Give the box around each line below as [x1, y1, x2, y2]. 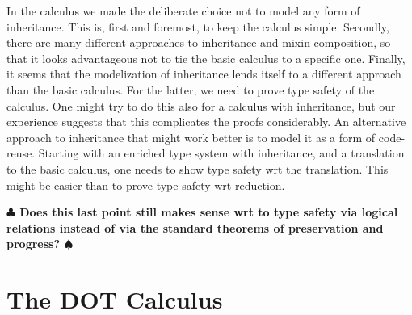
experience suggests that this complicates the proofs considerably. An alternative [6, 113, 406, 130]
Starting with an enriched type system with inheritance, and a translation [38, 145, 405, 162]
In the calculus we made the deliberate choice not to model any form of [6, 2, 360, 19]
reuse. [6, 145, 36, 162]
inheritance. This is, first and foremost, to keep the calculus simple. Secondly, [6, 18, 389, 35]
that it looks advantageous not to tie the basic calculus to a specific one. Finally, [6, 49, 406, 66]
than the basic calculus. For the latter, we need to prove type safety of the [6, 81, 375, 98]
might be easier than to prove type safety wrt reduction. [6, 176, 285, 193]
